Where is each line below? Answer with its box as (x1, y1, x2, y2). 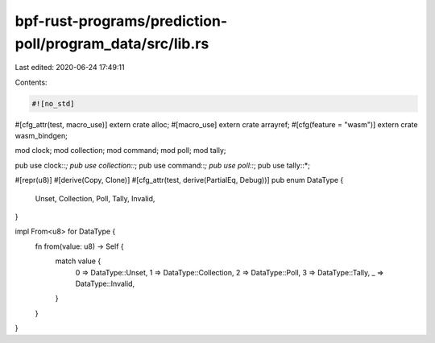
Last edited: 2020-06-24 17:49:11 (14, 63, 125, 72)
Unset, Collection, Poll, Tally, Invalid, (35, 193, 155, 203)
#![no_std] (31, 99, 75, 108)
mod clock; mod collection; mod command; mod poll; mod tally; (14, 146, 226, 155)
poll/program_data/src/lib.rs (14, 35, 209, 52)
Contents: (14, 77, 48, 87)
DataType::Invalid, (75, 279, 135, 288)
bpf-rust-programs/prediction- (14, 12, 228, 30)
